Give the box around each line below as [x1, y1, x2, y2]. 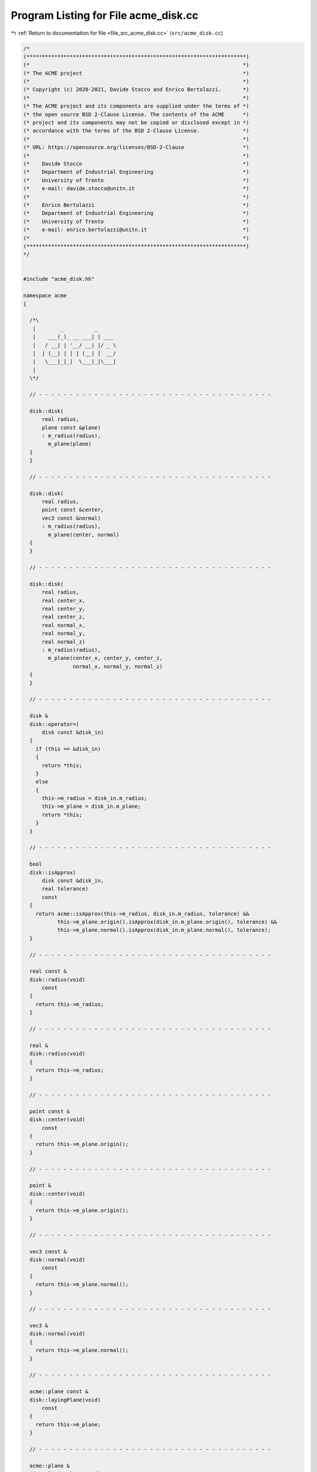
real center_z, [42, 614, 86, 621]
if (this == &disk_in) [35, 745, 101, 752]
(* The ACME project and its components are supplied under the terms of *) [23, 103, 249, 110]
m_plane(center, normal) [48, 531, 120, 538]
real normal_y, [42, 630, 86, 637]
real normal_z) [42, 638, 86, 645]
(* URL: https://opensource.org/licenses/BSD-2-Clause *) [23, 144, 249, 151]
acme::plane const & [29, 1388, 89, 1395]
